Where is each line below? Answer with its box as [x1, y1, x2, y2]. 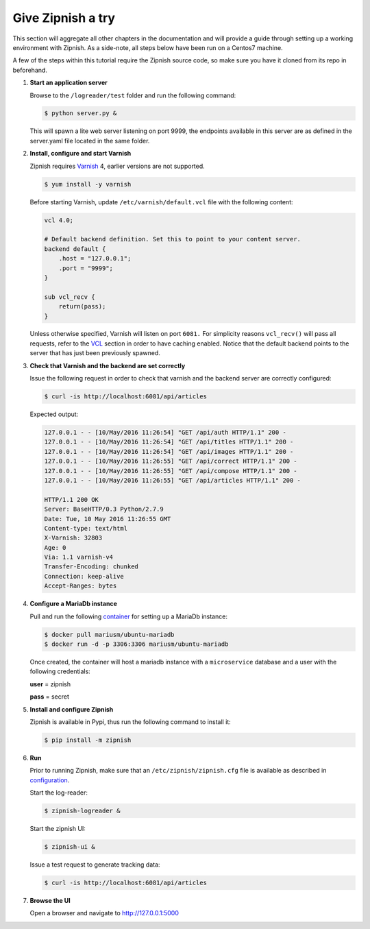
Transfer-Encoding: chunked [44, 563, 138, 570]
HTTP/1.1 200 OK [44, 496, 99, 503]
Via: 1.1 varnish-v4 [44, 553, 113, 562]
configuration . [29, 775, 70, 784]
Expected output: [29, 410, 79, 418]
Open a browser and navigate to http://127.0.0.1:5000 [29, 909, 180, 917]
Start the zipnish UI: [29, 825, 86, 833]
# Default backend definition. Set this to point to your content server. [44, 235, 301, 243]
